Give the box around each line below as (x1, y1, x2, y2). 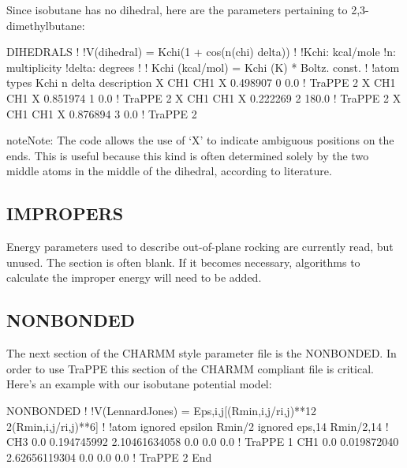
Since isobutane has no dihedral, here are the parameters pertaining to (6, 2, 348, 17)
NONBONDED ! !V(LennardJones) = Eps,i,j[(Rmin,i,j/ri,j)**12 (6, 402, 317, 418)
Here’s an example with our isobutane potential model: (6, 376, 272, 392)
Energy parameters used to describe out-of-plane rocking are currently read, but (6, 238, 394, 255)
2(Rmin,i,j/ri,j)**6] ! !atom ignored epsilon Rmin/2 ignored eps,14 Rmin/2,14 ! (6, 417, 389, 434)
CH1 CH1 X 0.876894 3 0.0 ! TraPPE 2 (6, 105, 197, 122)
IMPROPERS (6, 201, 124, 226)
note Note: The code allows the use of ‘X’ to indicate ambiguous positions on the (6, 132, 394, 148)
